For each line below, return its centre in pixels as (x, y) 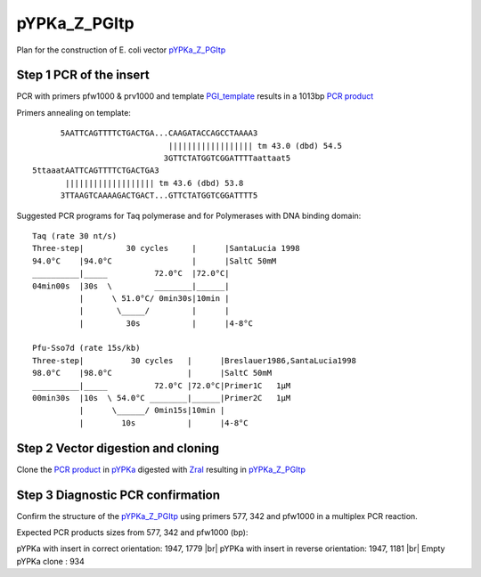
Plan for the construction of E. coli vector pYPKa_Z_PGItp (121, 50)
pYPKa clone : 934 (50, 561)
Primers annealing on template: (73, 112)
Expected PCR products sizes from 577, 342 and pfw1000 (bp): (132, 532)
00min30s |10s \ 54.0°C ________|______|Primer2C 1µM (162, 398)
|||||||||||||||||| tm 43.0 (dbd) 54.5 (255, 146)
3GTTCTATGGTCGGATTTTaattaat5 (227, 158)
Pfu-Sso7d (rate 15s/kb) (86, 348)
